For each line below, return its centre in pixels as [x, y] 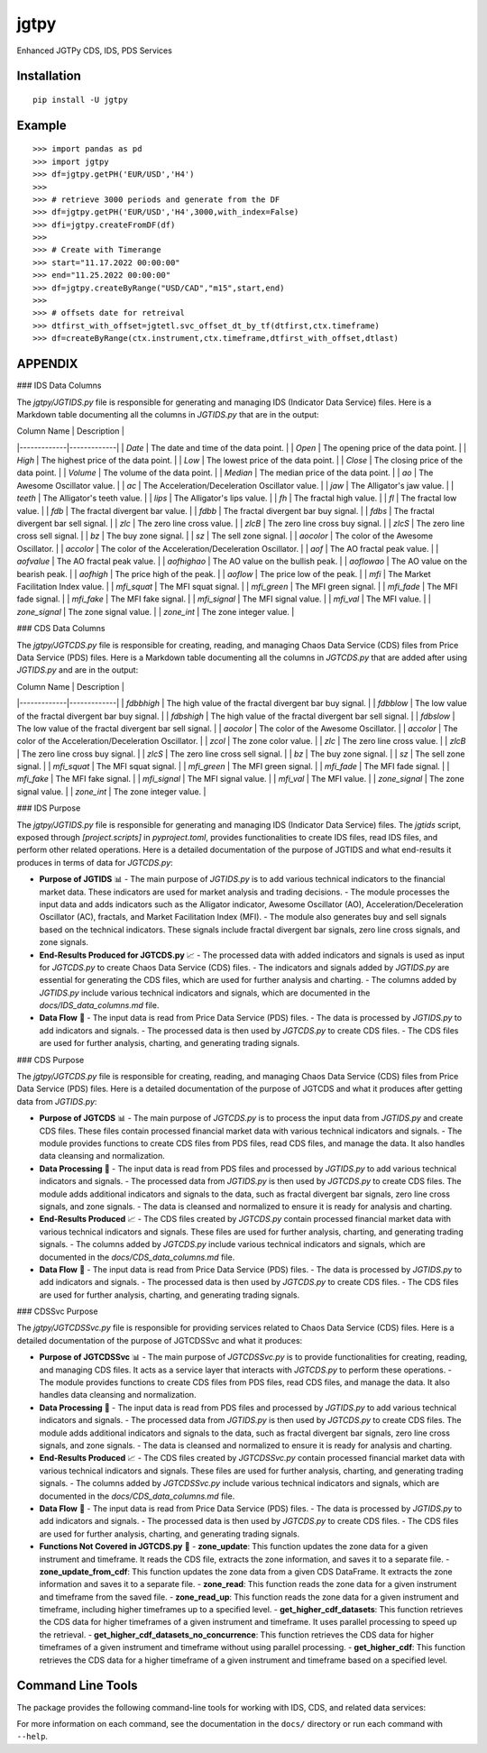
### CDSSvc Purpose [57, 1311]
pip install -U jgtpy [80, 100]
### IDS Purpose [49, 808]
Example [41, 125]
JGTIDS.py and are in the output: [78, 670]
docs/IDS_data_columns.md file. [99, 1005]
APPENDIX [47, 364]
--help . [32, 1737]
